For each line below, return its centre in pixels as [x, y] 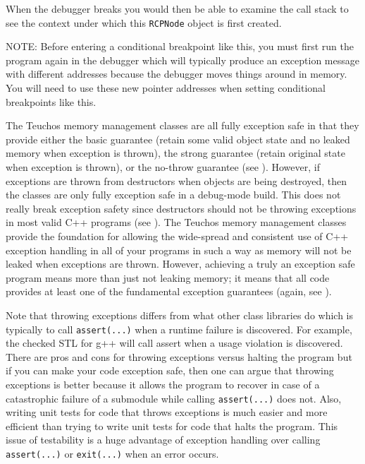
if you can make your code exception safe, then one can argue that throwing [170, 370]
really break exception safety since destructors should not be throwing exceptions [181, 208]
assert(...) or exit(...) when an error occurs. [112, 453]
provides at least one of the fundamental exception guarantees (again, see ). [169, 291]
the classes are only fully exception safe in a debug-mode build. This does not [173, 195]
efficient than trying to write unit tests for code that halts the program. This [172, 426]
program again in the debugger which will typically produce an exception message [182, 60]
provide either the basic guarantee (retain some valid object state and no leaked [178, 139]
